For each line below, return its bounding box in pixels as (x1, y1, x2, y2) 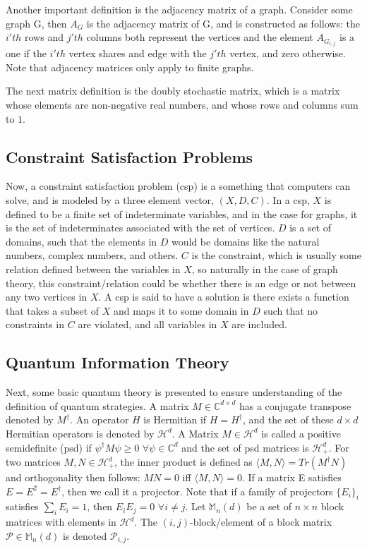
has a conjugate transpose (239, 398, 351, 413)
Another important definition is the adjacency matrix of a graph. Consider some (6, 2, 353, 16)
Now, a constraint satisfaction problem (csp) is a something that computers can (6, 179, 351, 193)
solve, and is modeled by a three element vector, (6, 193, 214, 207)
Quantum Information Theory (6, 351, 229, 373)
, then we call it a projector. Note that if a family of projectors (61, 483, 333, 498)
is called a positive (261, 426, 341, 440)
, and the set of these (242, 412, 334, 427)
